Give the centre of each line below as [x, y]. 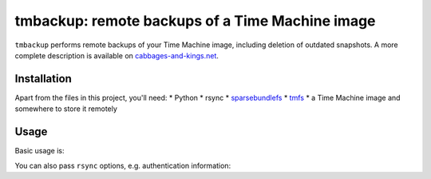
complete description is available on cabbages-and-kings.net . [117, 55]
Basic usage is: [40, 151]
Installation [43, 79]
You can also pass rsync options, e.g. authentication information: [123, 165]
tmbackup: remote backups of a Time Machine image [195, 21]
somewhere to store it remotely [66, 109]
